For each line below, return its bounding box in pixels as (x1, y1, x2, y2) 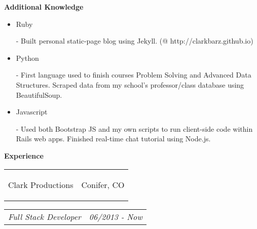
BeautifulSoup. (16, 89, 62, 100)
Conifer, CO (81, 178, 125, 190)
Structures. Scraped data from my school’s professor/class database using (16, 79, 244, 90)
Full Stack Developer (8, 210, 81, 222)
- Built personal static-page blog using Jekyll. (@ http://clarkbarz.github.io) (16, 35, 253, 46)
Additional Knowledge (4, 2, 84, 12)
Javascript (16, 106, 48, 117)
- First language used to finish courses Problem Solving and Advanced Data (16, 69, 251, 80)
